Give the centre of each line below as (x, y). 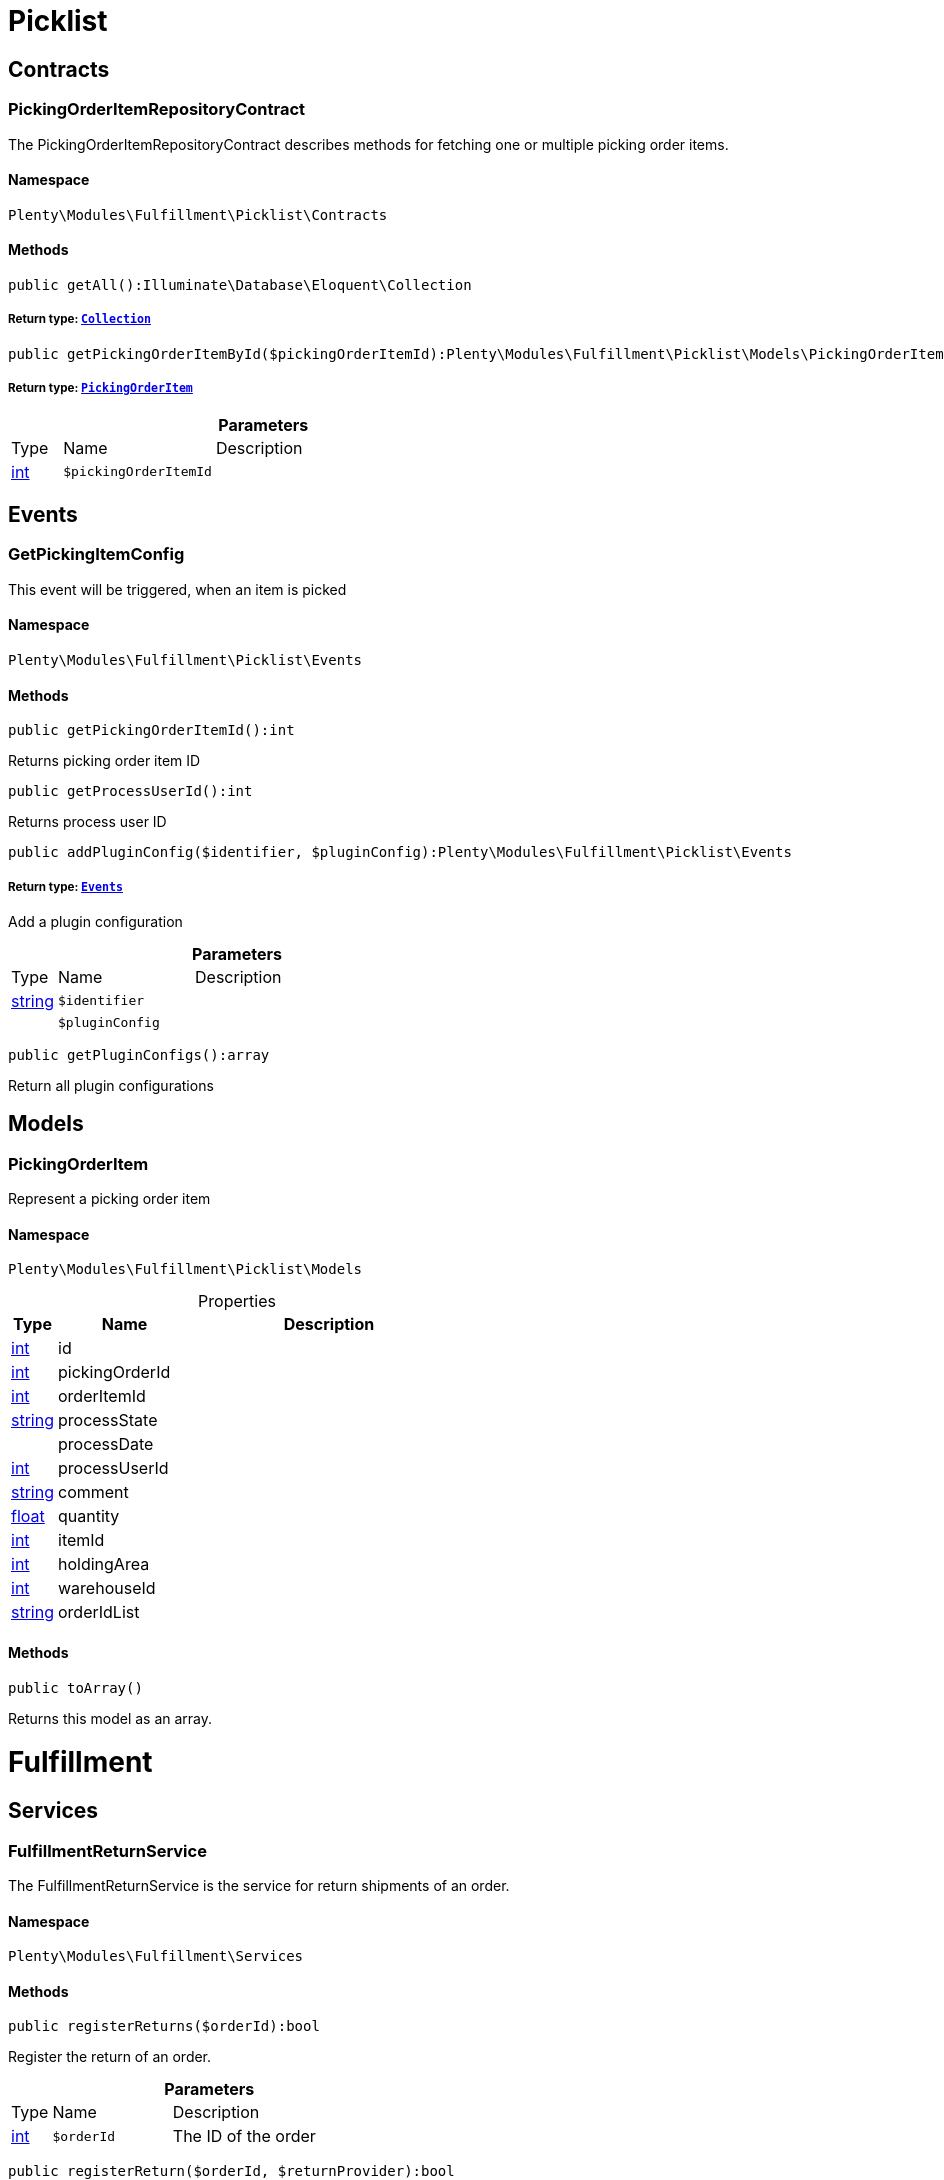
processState (108, 1420)
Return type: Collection (79, 319)
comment (93, 1492)
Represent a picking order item (109, 1199)
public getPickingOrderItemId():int (151, 730)
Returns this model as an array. (110, 1718)
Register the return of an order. (110, 2057)
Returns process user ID (87, 822)
